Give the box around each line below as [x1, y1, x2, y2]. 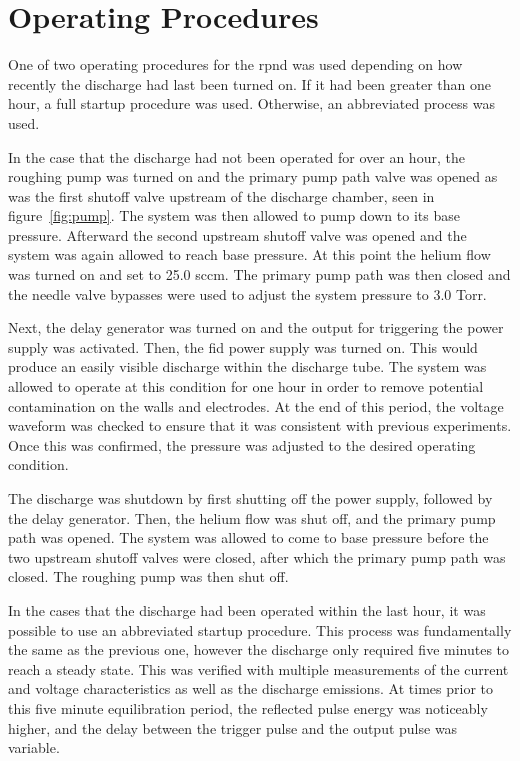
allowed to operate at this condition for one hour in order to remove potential [8, 376, 484, 397]
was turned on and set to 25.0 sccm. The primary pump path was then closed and [8, 264, 511, 285]
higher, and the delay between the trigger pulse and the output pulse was [8, 717, 458, 738]
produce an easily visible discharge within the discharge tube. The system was [8, 356, 487, 377]
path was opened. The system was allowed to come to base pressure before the [8, 527, 489, 548]
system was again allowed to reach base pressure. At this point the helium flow [8, 244, 491, 265]
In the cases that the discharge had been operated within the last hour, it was [8, 599, 486, 620]
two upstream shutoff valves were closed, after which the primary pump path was [8, 546, 506, 567]
